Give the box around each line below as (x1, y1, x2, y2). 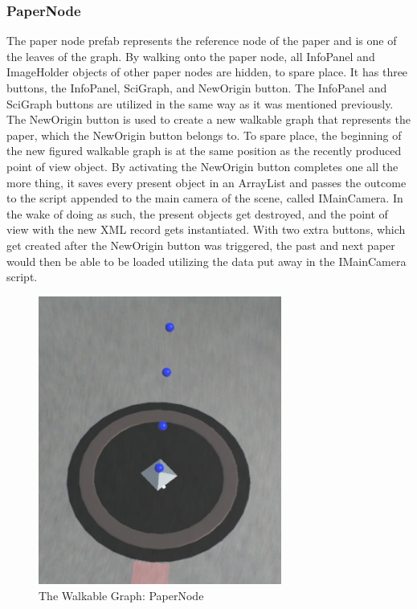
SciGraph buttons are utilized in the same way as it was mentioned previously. (6, 95, 394, 112)
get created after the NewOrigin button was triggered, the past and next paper (6, 236, 395, 253)
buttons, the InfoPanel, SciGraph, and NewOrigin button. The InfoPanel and (6, 80, 387, 96)
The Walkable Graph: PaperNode (39, 587, 204, 604)
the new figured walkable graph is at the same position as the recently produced (6, 142, 402, 159)
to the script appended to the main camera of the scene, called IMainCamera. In (6, 190, 403, 206)
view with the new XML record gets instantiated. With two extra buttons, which (6, 221, 406, 238)
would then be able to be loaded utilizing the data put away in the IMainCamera (6, 252, 407, 269)
